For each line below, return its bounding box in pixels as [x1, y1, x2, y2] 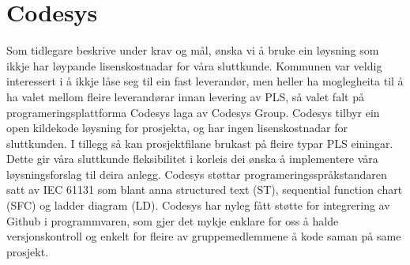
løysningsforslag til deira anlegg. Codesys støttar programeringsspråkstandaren [6, 165, 387, 182]
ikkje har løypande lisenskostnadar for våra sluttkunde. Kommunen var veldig [6, 57, 382, 74]
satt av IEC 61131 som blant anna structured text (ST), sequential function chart [6, 181, 403, 198]
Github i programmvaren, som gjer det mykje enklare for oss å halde [6, 212, 339, 229]
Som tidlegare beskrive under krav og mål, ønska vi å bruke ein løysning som [6, 42, 379, 59]
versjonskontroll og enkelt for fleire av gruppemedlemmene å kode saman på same [6, 228, 401, 244]
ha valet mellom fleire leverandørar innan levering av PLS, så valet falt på [6, 88, 364, 104]
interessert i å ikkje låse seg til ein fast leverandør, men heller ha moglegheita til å [6, 73, 404, 89]
